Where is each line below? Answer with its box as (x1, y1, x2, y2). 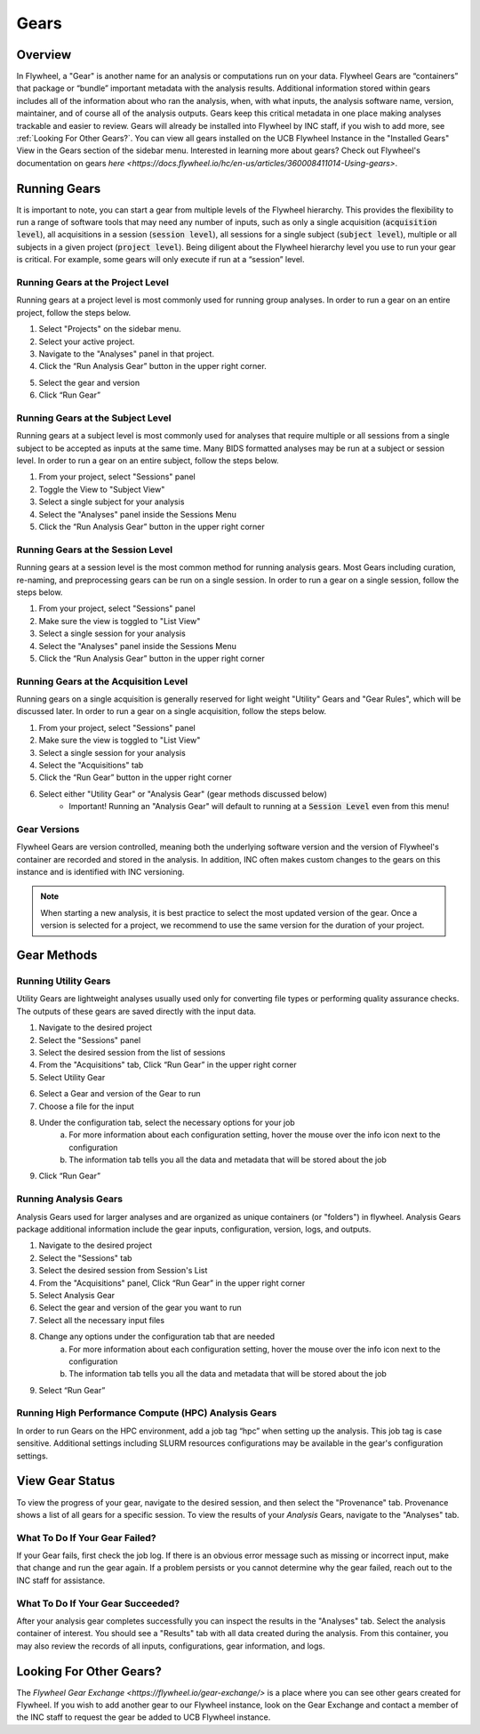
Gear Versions (16, 823, 80, 835)
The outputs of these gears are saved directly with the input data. (16, 1006, 257, 1016)
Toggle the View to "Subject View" (38, 484, 165, 494)
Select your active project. (38, 336, 135, 347)
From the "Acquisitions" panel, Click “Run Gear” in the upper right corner (38, 1277, 306, 1288)
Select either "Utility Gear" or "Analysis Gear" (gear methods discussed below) (38, 788, 328, 799)
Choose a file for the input (38, 1101, 135, 1112)
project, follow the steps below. (16, 307, 132, 317)
